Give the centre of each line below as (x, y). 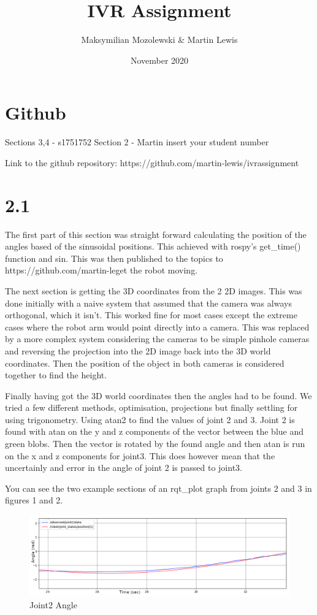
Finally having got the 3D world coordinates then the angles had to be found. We (158, 395)
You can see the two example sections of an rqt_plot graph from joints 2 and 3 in (158, 488)
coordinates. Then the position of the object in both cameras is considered (145, 363)
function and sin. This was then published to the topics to (114, 258)
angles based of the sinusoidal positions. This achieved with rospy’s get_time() (153, 246)
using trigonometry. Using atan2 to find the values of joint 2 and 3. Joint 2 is (150, 419)
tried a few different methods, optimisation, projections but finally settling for (151, 407)
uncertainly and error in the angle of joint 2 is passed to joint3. (124, 468)
